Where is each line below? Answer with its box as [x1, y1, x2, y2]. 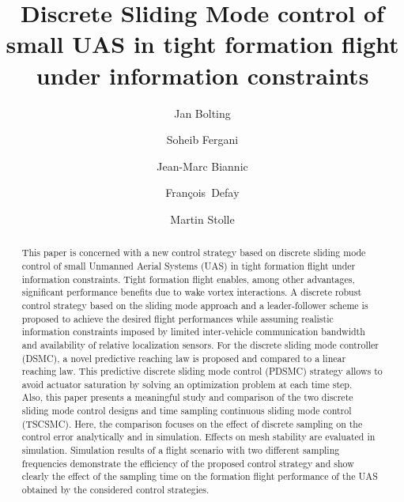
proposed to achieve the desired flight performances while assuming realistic [21, 311, 334, 325]
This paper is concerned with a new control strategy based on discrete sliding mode [21, 246, 366, 259]
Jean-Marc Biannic [157, 157, 248, 174]
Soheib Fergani [166, 131, 239, 148]
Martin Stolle [170, 210, 235, 227]
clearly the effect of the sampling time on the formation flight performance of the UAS [21, 470, 378, 483]
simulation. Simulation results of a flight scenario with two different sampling [21, 443, 340, 457]
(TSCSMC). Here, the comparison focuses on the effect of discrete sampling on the [21, 417, 363, 430]
